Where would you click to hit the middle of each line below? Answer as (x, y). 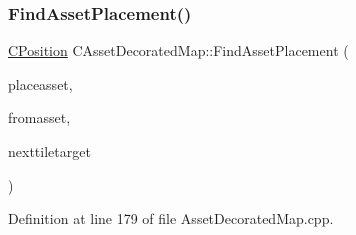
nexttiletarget (49, 151)
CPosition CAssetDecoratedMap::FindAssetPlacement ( (178, 50)
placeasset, (40, 83)
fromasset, (39, 117)
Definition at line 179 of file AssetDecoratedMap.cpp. (171, 218)
